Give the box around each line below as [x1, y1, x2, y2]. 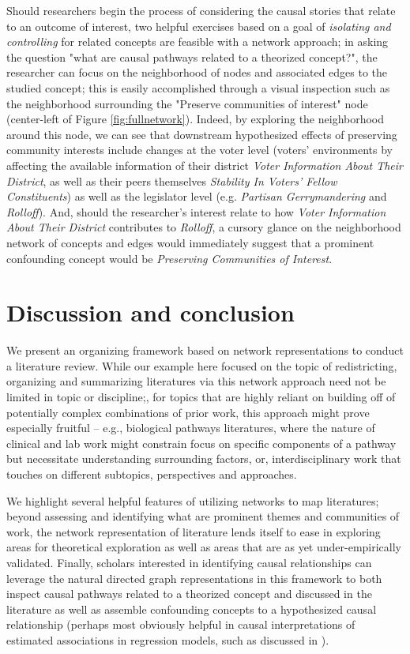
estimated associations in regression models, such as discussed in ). [6, 631, 329, 648]
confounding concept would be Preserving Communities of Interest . [6, 250, 333, 266]
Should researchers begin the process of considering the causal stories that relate [6, 2, 396, 18]
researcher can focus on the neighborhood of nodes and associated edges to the [6, 64, 388, 81]
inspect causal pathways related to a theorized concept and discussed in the [6, 585, 372, 602]
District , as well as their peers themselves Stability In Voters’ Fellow [6, 172, 337, 189]
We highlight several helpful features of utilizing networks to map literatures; [6, 492, 379, 509]
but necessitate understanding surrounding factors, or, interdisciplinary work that [6, 450, 401, 467]
